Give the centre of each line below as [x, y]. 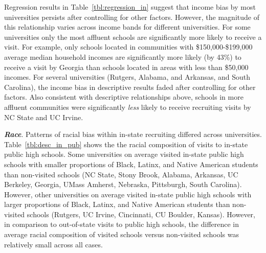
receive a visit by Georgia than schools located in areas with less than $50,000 [126, 67]
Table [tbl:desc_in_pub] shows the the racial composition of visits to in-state [126, 144]
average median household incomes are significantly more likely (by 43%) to [123, 56]
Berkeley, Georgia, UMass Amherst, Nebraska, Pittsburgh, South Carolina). [123, 184]
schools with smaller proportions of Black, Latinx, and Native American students [131, 164]
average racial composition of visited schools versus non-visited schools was [121, 234]
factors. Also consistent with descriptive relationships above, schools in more [124, 97]
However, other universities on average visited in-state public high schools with [128, 194]
